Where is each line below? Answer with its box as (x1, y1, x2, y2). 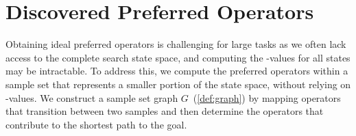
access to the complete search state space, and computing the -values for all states (5, 50, 351, 64)
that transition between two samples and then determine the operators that (5, 104, 324, 118)
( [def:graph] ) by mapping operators (193, 90, 341, 105)
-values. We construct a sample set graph (5, 90, 178, 105)
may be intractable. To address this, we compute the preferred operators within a (5, 64, 348, 78)
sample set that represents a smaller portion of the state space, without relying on (5, 77, 351, 91)
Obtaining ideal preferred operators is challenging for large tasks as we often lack (5, 37, 346, 51)
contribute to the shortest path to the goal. (5, 117, 187, 131)
